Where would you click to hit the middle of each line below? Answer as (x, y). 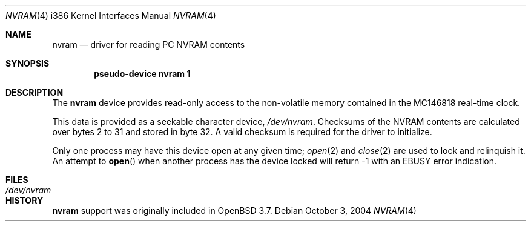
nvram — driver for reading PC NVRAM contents (149, 45)
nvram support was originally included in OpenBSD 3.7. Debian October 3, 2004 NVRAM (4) (234, 211)
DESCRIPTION (35, 92)
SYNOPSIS (28, 63)
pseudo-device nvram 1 (142, 74)
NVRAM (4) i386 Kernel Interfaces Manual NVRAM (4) (111, 15)
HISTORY (25, 200)
